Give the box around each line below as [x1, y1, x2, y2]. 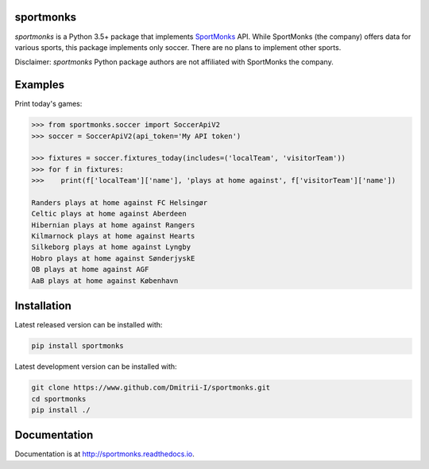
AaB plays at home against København [31, 276, 179, 285]
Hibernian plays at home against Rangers [31, 220, 195, 230]
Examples [14, 78, 65, 91]
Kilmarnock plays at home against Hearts [31, 231, 195, 241]
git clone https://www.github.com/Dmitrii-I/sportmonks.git [31, 383, 271, 393]
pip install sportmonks [31, 342, 125, 351]
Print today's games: [14, 99, 83, 109]
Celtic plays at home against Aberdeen [31, 209, 187, 219]
